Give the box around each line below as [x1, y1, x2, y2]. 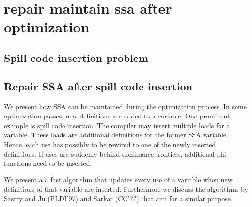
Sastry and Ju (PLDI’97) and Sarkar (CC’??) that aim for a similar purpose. [4, 193, 233, 203]
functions [4, 158, 31, 168]
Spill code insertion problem [4, 50, 149, 65]
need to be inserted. [33, 158, 92, 168]
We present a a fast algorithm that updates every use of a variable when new [4, 174, 233, 184]
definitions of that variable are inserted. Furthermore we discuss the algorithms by [4, 184, 248, 194]
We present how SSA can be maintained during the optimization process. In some [4, 101, 247, 111]
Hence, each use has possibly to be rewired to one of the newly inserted [4, 139, 216, 149]
